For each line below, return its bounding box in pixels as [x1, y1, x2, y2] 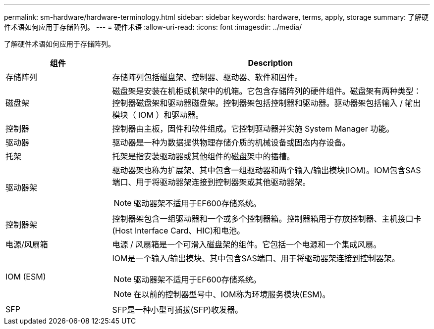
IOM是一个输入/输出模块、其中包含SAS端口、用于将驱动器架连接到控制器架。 [112, 253, 400, 263]
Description [248, 58, 293, 68]
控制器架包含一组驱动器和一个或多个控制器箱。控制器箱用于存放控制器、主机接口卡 [112, 214, 422, 224]
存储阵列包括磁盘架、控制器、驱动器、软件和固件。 [112, 72, 303, 82]
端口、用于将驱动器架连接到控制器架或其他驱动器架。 [112, 177, 311, 187]
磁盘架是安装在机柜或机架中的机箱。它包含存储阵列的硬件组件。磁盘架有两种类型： [112, 86, 422, 96]
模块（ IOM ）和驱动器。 [112, 110, 204, 120]
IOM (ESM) [5, 272, 46, 282]
